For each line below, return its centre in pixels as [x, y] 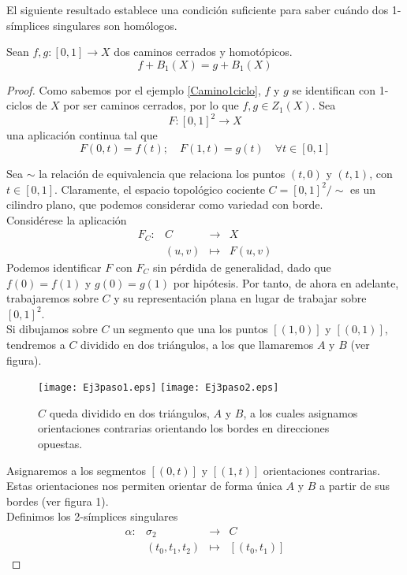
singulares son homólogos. [115, 25]
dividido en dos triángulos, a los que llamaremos [197, 344]
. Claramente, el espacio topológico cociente [160, 189]
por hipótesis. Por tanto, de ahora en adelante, [286, 282]
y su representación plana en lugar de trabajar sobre [240, 298]
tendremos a [36, 344]
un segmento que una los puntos [190, 329]
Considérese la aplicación [67, 219]
